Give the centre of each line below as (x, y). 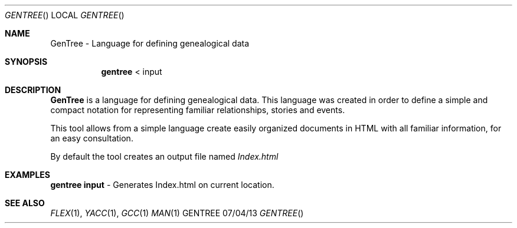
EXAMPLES (27, 175)
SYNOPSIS (26, 62)
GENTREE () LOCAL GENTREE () (65, 15)
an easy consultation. (92, 138)
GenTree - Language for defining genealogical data (150, 43)
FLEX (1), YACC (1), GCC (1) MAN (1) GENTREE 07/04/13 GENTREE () (177, 213)
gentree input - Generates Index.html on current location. (162, 185)
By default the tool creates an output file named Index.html (164, 156)
